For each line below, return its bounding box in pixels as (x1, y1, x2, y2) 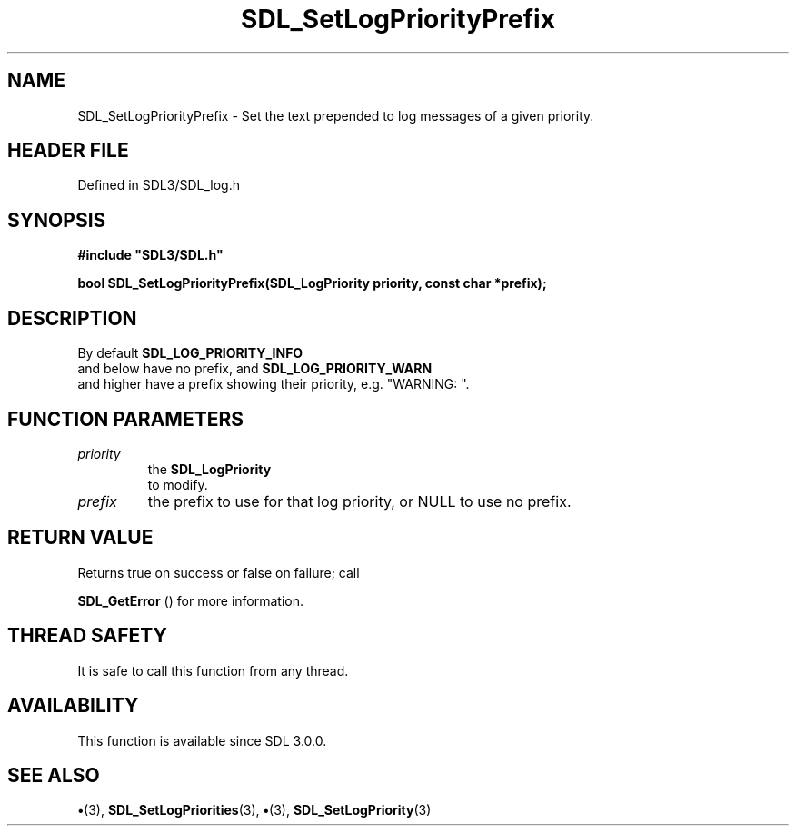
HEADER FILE (7, 139, 129, 163)
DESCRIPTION (7, 306, 137, 330)
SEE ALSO (7, 763, 100, 787)
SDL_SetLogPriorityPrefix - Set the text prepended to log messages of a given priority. (77, 107, 594, 124)
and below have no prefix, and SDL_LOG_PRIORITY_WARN (77, 361, 433, 377)
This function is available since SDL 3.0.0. (77, 732, 327, 749)
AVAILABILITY (7, 694, 139, 718)
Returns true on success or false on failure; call (77, 564, 360, 580)
